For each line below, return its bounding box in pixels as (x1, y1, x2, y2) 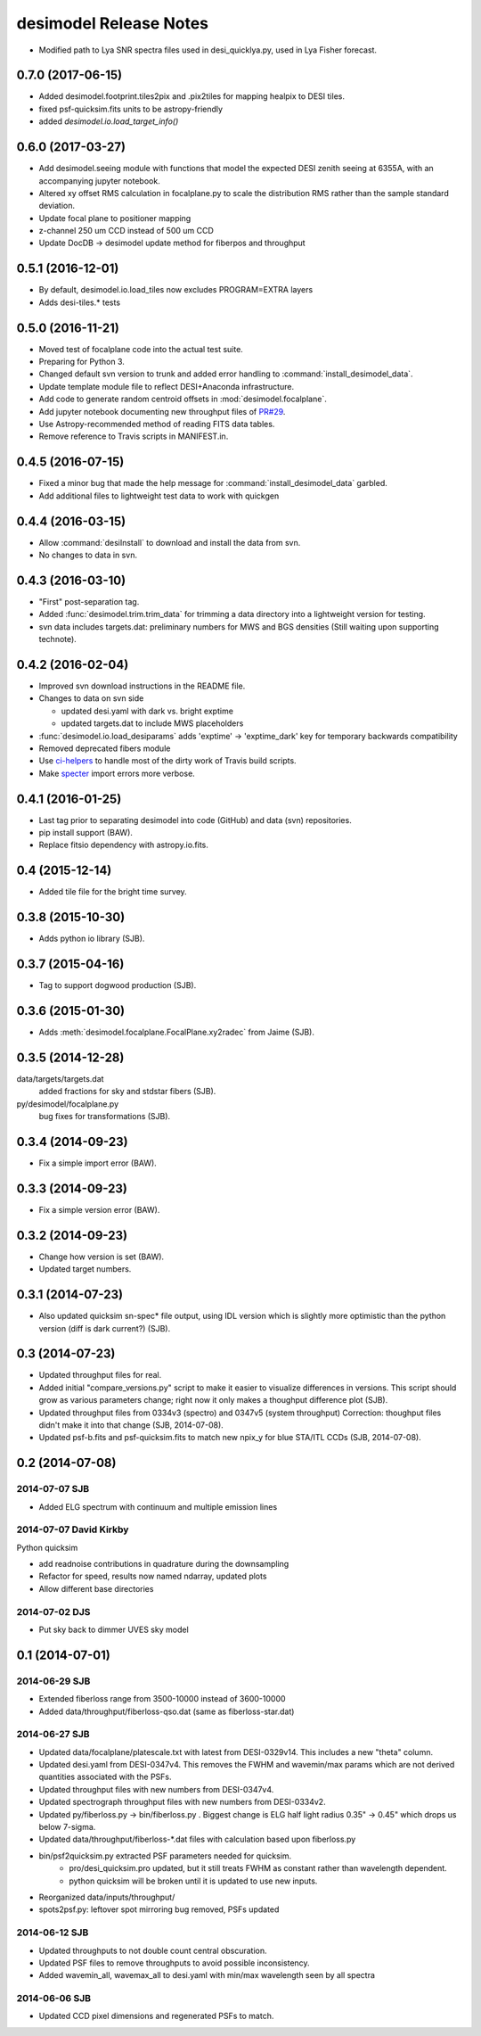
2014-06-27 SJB (16, 1728, 90, 1741)
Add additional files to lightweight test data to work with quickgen (38, 490, 280, 501)
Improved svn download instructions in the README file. (38, 680, 246, 691)
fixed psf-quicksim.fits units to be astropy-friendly (38, 103, 223, 114)
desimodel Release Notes (16, 13, 209, 33)
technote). (38, 634, 77, 645)
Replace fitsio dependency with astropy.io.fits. (38, 839, 209, 851)
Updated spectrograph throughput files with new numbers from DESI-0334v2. (38, 1797, 326, 1808)
